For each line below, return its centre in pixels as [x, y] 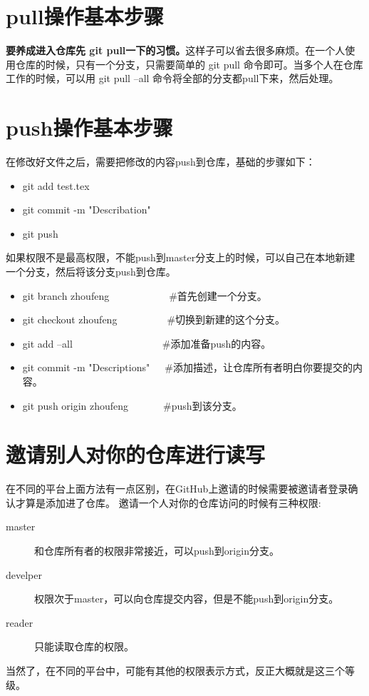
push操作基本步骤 [89, 127]
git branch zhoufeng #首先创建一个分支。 [145, 295]
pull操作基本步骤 [85, 16]
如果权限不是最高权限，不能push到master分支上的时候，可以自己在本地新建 [181, 257]
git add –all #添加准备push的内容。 [147, 343]
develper [24, 574]
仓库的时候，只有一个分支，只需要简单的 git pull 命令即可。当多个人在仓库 [189, 64]
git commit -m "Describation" [87, 210]
